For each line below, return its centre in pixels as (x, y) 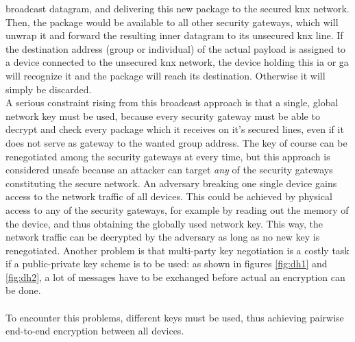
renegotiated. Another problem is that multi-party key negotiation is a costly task (177, 250)
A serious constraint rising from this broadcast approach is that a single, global (172, 102)
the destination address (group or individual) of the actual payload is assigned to (176, 48)
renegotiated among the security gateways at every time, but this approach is (168, 156)
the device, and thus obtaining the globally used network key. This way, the (164, 223)
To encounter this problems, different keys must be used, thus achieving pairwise (175, 317)
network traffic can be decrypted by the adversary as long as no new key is (163, 237)
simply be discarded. (49, 89)
